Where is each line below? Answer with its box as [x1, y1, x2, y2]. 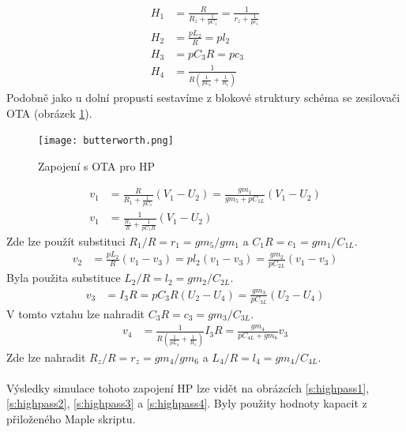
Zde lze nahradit [6, 348, 86, 365]
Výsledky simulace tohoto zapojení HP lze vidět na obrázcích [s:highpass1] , [6, 379, 370, 396]
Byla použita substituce [6, 269, 121, 286]
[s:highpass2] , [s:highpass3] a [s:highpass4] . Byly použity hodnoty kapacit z [6, 395, 367, 411]
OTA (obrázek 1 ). [6, 104, 92, 121]
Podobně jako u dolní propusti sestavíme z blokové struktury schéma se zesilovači [6, 89, 400, 106]
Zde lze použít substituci [6, 232, 126, 249]
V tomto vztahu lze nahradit [6, 305, 145, 321]
